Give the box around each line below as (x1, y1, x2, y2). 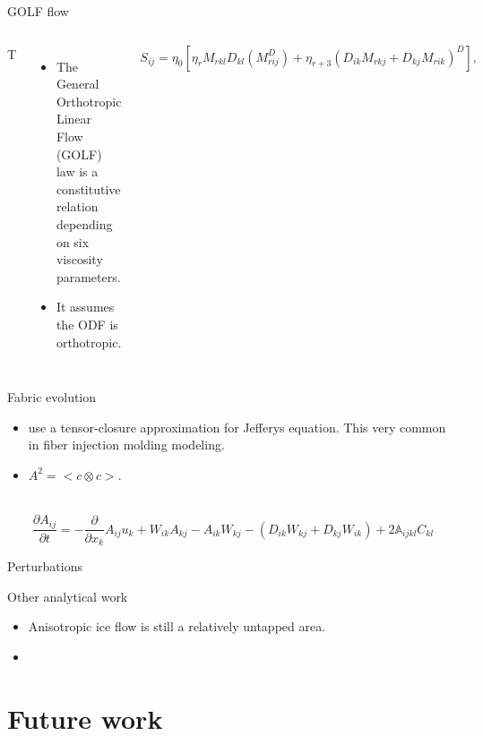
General (56, 74, 99, 93)
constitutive (56, 179, 121, 198)
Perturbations (7, 557, 82, 575)
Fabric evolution (7, 388, 97, 407)
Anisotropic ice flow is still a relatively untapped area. (28, 617, 326, 636)
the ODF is (56, 314, 118, 333)
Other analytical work (7, 586, 128, 605)
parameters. (56, 267, 121, 286)
